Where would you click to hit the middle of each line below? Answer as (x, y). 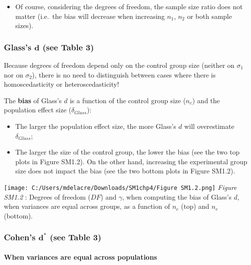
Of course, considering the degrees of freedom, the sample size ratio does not (129, 6)
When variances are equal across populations (80, 257)
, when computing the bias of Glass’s (177, 196)
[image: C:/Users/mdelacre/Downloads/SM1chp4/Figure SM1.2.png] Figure (120, 187)
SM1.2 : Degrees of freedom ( (47, 196)
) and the (206, 100)
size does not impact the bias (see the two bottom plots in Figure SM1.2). (125, 171)
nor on (14, 74)
